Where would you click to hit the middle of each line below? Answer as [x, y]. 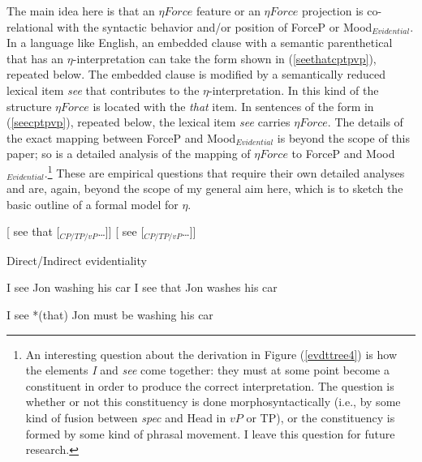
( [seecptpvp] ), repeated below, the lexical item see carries [149, 122]
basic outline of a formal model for [93, 204]
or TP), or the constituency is [321, 417]
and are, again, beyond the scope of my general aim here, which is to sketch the [205, 188]
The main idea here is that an [81, 11]
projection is [332, 11]
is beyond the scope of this [344, 137]
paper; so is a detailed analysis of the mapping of [129, 154]
